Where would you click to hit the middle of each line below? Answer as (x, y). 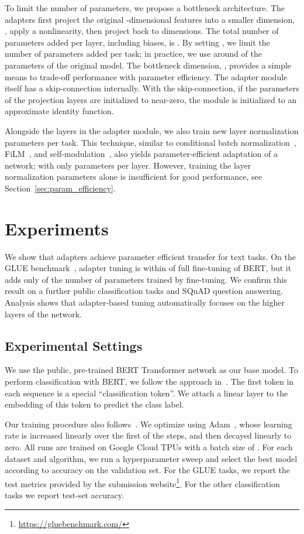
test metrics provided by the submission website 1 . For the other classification (142, 482)
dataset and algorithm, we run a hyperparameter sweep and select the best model (151, 458)
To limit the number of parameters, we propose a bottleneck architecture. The (145, 8)
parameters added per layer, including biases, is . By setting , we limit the (137, 42)
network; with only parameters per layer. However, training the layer (128, 165)
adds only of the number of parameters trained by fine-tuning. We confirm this (146, 279)
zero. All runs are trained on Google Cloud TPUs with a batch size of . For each (149, 446)
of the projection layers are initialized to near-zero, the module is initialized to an (151, 99)
